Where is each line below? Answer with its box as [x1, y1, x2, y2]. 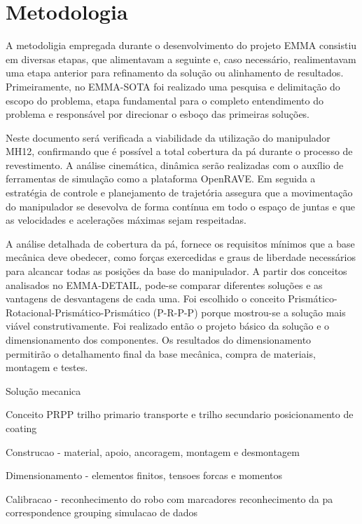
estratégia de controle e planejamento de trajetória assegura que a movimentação [6, 185, 353, 200]
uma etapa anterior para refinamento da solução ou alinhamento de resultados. [6, 65, 344, 80]
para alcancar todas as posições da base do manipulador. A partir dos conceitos [6, 264, 347, 278]
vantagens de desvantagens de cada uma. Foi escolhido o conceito [6, 291, 285, 306]
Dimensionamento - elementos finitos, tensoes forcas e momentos [6, 468, 283, 483]
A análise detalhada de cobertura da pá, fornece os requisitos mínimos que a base [6, 236, 355, 250]
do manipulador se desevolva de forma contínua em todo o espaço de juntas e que [6, 199, 355, 213]
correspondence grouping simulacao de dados [6, 505, 198, 520]
